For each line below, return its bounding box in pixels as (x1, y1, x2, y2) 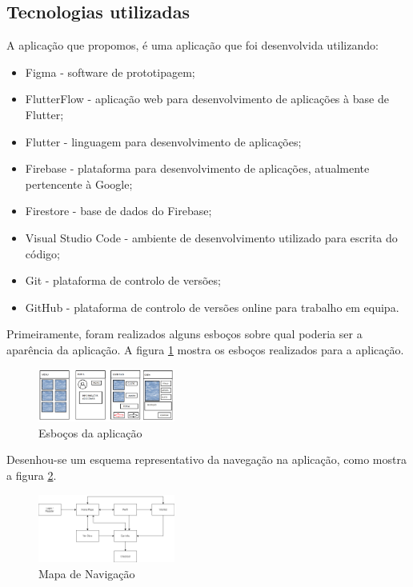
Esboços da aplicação (38, 424, 142, 441)
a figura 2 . (6, 466, 57, 483)
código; (25, 245, 60, 262)
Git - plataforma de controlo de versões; (25, 272, 221, 289)
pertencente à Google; (25, 175, 133, 192)
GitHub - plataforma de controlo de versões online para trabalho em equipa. (25, 298, 399, 315)
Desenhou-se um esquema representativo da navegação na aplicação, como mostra (6, 451, 407, 468)
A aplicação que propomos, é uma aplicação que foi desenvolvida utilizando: (6, 37, 379, 54)
